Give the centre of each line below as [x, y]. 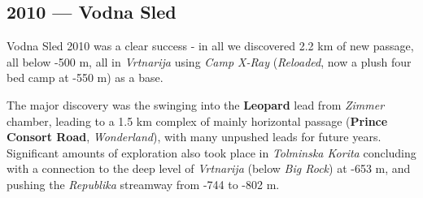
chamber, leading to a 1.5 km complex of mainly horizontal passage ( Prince [197, 121]
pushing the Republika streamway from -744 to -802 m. [143, 184]
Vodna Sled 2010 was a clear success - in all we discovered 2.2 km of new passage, [210, 46]
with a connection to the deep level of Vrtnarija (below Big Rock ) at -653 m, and [209, 168]
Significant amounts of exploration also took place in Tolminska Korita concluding [211, 152]
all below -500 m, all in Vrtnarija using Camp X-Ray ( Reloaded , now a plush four [209, 61]
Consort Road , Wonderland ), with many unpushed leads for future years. [194, 137]
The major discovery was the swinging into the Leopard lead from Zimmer [196, 104]
